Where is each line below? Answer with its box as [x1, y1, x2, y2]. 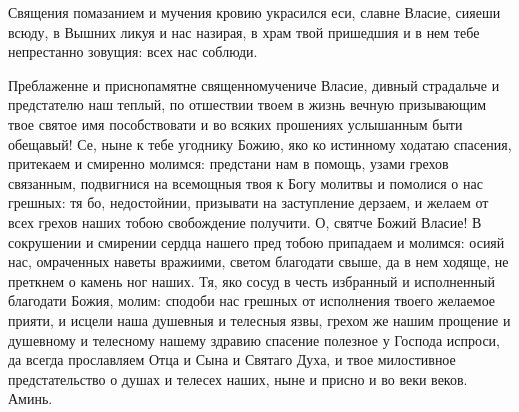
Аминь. [8, 388, 53, 409]
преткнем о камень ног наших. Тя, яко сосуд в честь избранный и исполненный [8, 270, 495, 291]
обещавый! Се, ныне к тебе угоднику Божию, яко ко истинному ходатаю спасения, [8, 133, 512, 154]
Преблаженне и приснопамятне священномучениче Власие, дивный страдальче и [8, 74, 500, 95]
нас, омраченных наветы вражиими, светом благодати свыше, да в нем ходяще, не [8, 251, 509, 272]
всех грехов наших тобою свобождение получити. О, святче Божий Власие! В [8, 211, 482, 232]
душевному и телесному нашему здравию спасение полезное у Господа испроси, [8, 329, 500, 350]
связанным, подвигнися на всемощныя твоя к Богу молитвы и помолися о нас [8, 172, 483, 193]
